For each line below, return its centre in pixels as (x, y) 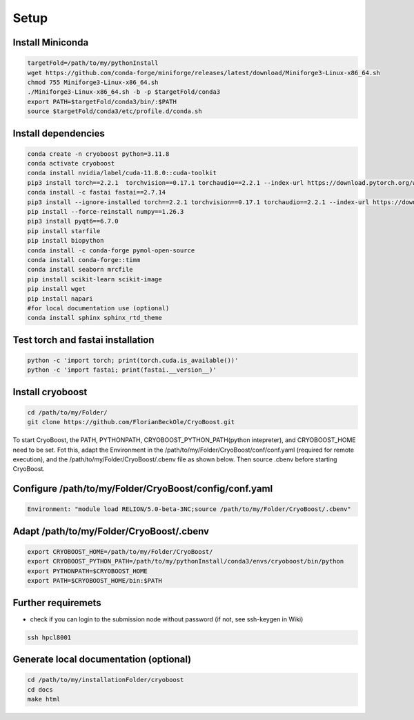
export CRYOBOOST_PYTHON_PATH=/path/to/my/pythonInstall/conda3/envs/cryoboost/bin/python (186, 561)
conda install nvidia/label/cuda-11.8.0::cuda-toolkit (122, 173)
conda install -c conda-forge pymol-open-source (111, 250)
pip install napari (60, 299)
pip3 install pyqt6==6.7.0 (73, 221)
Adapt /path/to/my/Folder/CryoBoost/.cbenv (111, 531)
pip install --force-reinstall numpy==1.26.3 (106, 212)
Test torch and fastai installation (83, 340)
